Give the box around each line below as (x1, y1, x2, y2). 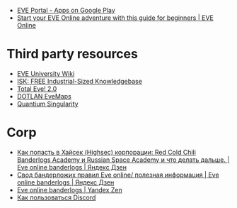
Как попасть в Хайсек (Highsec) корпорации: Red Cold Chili (16, 148, 196, 156)
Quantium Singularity (16, 99, 79, 108)
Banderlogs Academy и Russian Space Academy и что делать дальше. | (16, 155, 230, 164)
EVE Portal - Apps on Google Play (16, 6, 116, 14)
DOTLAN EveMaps (16, 92, 71, 100)
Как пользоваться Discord (16, 193, 96, 202)
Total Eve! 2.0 (16, 84, 57, 93)
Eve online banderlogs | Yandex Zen (16, 185, 122, 194)
